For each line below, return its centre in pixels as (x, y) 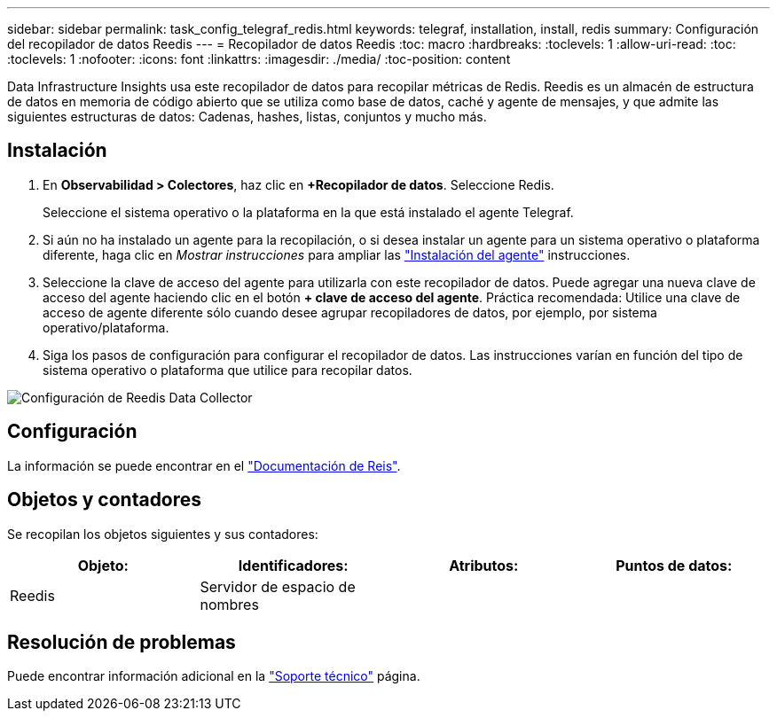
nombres (229, 604)
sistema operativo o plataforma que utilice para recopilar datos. (228, 370)
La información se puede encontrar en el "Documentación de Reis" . (204, 465)
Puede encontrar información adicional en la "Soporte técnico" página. (214, 676)
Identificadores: (293, 565)
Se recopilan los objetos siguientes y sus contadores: (163, 534)
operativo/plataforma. (106, 327)
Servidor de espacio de (278, 586)
